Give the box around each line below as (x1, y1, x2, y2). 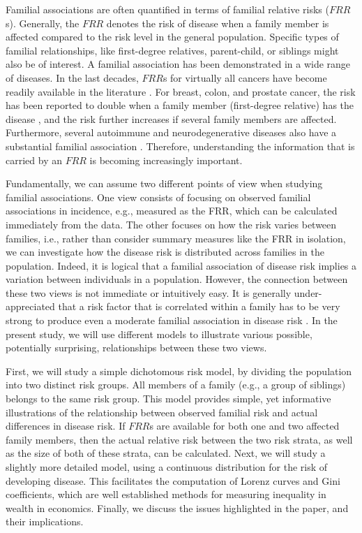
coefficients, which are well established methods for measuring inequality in (6, 487, 326, 502)
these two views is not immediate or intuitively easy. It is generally (6, 285, 292, 300)
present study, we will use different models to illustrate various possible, (6, 326, 312, 341)
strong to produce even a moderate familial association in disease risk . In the (6, 313, 338, 328)
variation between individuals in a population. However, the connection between (6, 272, 348, 286)
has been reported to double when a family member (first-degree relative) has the (6, 98, 354, 112)
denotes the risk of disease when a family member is (106, 15, 329, 30)
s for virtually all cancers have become (163, 70, 327, 85)
